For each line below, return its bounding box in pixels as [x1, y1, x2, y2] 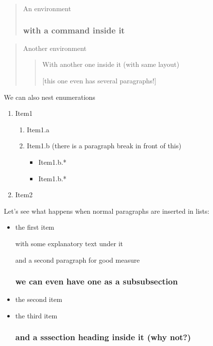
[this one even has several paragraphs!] [42, 76, 156, 85]
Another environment [23, 43, 87, 53]
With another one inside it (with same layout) [42, 59, 180, 69]
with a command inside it [23, 24, 125, 36]
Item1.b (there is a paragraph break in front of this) [27, 141, 182, 151]
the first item [15, 222, 55, 232]
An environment [23, 3, 71, 13]
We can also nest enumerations [4, 92, 95, 102]
